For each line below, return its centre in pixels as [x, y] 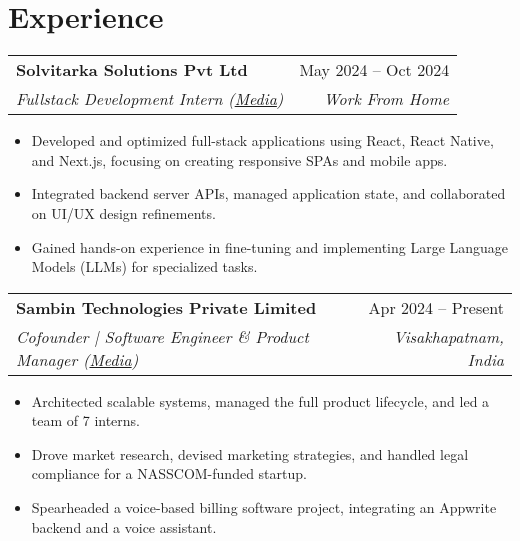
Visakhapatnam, [448, 336]
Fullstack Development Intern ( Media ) [150, 99]
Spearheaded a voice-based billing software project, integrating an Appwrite [264, 507]
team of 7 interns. [86, 420]
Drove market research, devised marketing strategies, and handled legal [250, 453]
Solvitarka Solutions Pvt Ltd [132, 70]
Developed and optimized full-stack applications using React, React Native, [262, 140]
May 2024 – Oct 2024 [374, 70]
